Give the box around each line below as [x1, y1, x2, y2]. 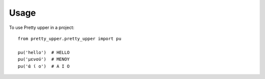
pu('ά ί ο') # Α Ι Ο [18, 63, 70, 69]
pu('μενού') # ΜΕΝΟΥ [18, 56, 70, 62]
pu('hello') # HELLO [18, 50, 70, 55]
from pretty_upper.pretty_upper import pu [18, 36, 122, 41]
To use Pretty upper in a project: [9, 25, 75, 30]
